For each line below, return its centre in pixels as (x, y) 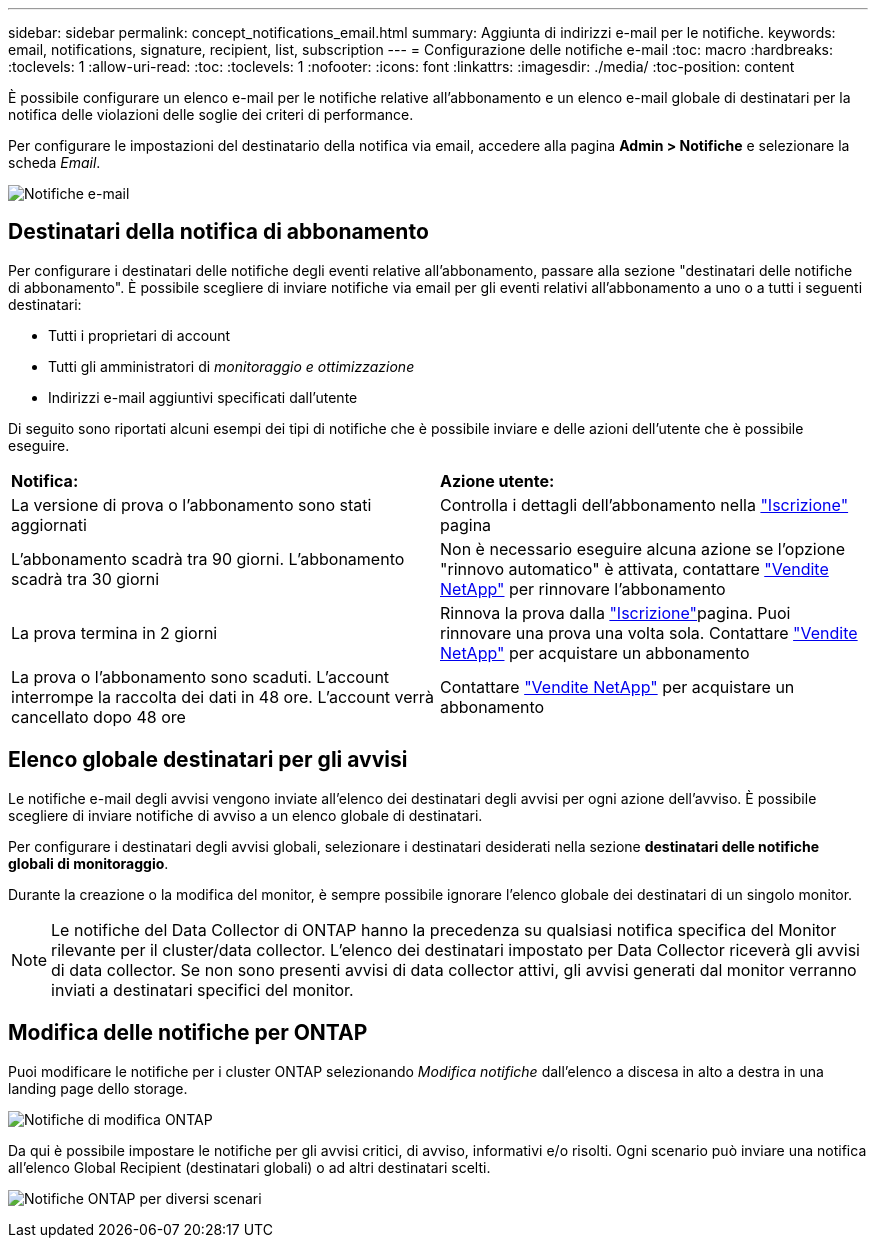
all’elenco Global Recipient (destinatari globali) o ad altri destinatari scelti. (249, 1167)
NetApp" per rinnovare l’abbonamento (583, 588)
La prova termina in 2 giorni (114, 632)
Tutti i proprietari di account (139, 335)
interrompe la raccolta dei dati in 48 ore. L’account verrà (222, 696)
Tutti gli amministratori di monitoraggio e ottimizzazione (231, 366)
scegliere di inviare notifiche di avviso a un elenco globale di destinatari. (245, 815)
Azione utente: (497, 480)
